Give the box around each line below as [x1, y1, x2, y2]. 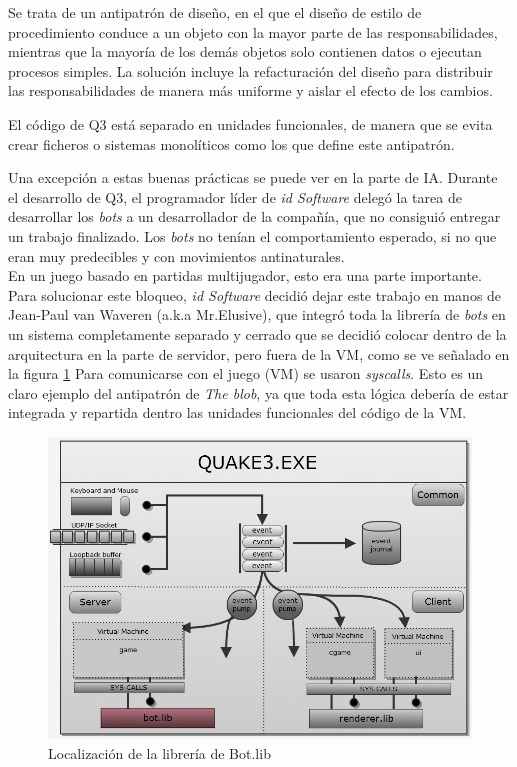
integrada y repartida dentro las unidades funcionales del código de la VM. [8, 402, 467, 423]
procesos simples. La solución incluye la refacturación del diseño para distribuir [8, 60, 493, 81]
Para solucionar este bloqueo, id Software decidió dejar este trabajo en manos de [8, 284, 502, 305]
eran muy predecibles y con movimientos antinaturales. [8, 245, 345, 266]
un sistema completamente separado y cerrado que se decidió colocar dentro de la [8, 323, 507, 344]
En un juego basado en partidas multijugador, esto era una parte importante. [8, 265, 482, 286]
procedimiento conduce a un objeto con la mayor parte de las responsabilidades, [8, 21, 498, 42]
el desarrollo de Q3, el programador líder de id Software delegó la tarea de [8, 186, 462, 207]
